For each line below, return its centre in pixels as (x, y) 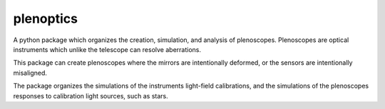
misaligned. (30, 73)
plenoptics (46, 19)
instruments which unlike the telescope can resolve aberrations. (107, 49)
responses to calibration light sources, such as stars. (91, 95)
